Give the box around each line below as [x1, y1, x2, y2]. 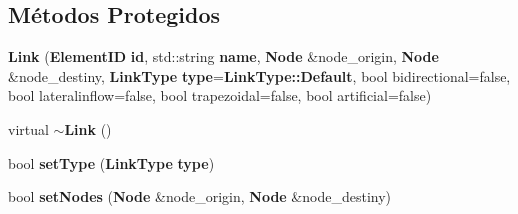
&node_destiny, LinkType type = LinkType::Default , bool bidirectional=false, [8, 65, 511, 86]
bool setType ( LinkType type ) [8, 152, 215, 173]
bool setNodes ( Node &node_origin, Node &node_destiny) [8, 186, 392, 207]
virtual [8, 118, 49, 139]
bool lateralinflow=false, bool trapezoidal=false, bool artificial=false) [8, 85, 432, 106]
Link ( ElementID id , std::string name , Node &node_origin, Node [8, 46, 439, 67]
